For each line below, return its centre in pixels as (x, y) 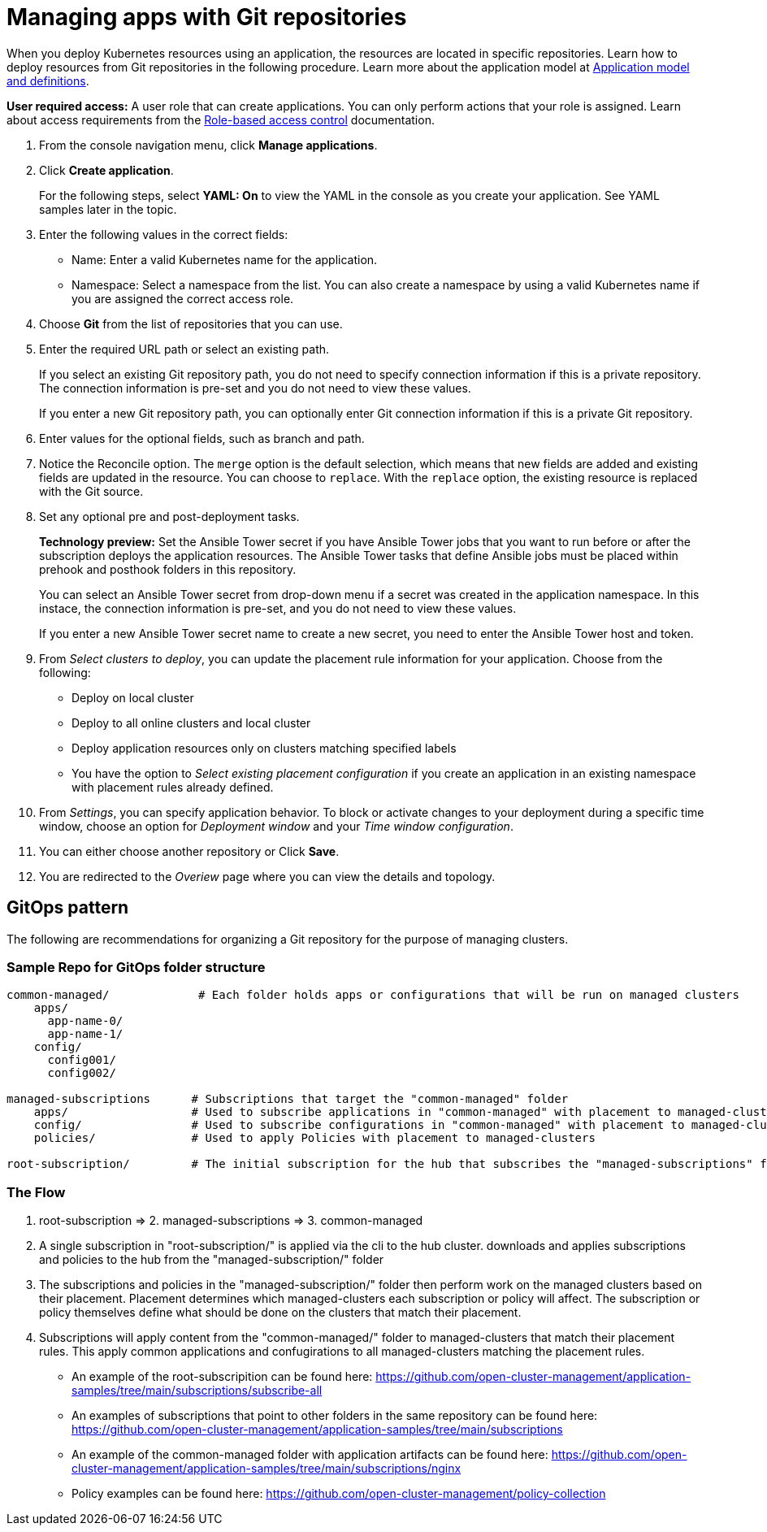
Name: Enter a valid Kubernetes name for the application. (225, 259)
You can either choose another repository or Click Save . (189, 851)
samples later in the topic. (108, 209)
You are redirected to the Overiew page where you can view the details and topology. (267, 876)
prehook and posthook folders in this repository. (168, 569)
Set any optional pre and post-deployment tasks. (169, 516)
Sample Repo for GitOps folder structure (136, 967)
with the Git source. (91, 491)
